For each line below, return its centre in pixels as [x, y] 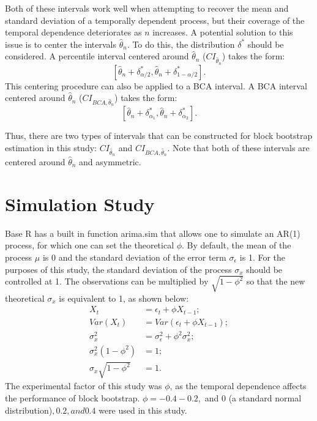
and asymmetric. [110, 162]
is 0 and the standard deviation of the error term [134, 257]
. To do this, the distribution [181, 44]
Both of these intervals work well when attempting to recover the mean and [147, 8]
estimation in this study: [51, 147]
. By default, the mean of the [237, 245]
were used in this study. [143, 410]
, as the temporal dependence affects [238, 386]
